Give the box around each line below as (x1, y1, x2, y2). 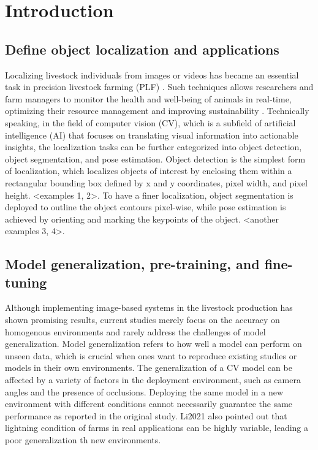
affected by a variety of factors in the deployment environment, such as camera (5, 373, 301, 386)
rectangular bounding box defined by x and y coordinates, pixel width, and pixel (5, 176, 308, 189)
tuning (5, 272, 47, 291)
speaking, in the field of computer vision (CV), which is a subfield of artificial (5, 116, 296, 129)
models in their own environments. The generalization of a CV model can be (5, 361, 292, 374)
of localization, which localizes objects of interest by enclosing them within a (5, 164, 292, 177)
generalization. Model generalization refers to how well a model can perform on (5, 337, 302, 350)
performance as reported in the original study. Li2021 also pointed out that (5, 409, 287, 422)
